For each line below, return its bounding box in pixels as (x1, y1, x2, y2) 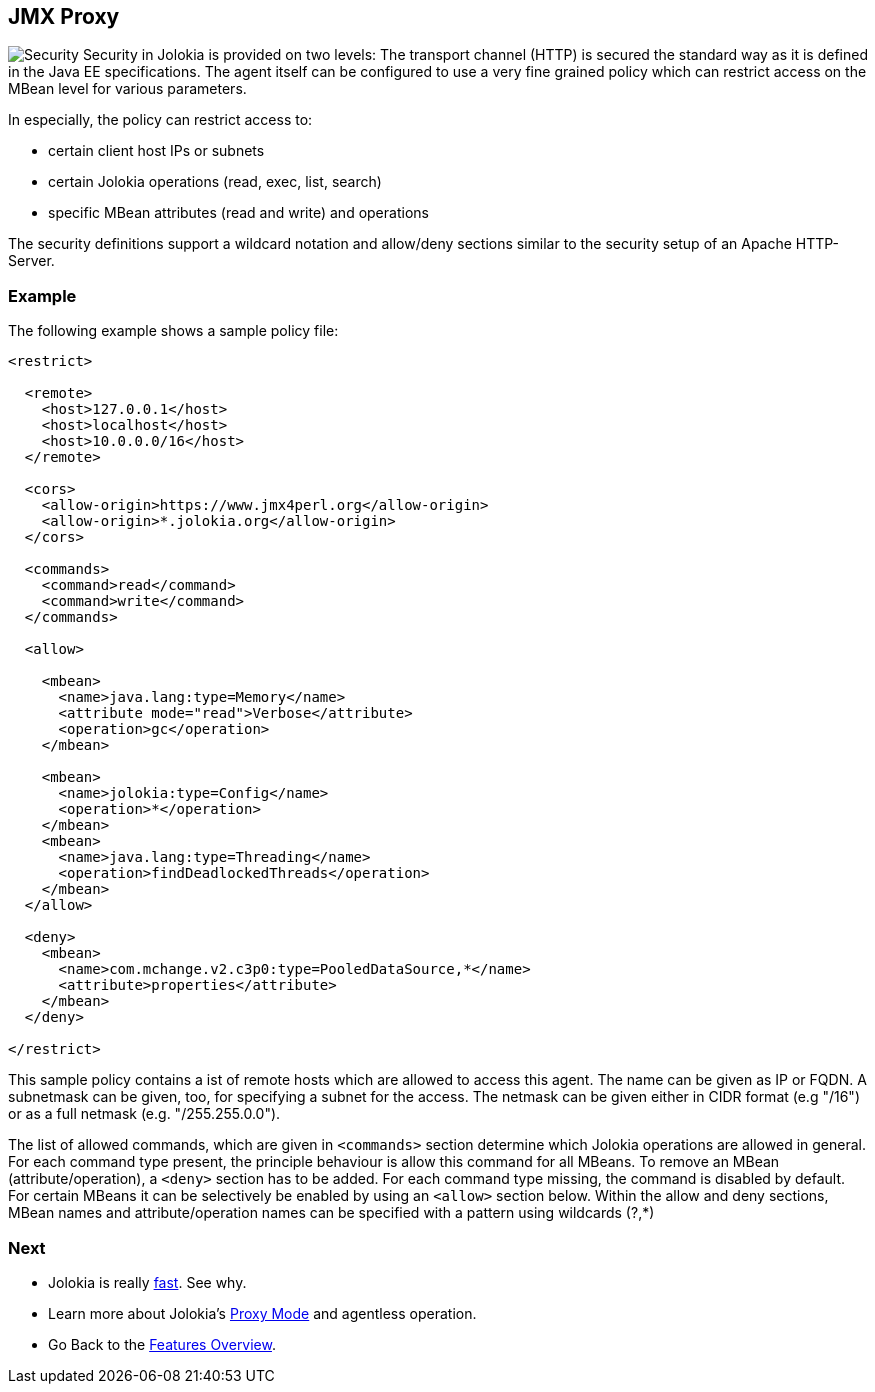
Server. (8, 252, 55, 270)
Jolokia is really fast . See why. (48, 1273, 247, 1291)
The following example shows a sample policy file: (8, 322, 339, 340)
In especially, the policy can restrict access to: (8, 111, 313, 129)
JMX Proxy (8, 4, 120, 29)
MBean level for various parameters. (8, 80, 247, 98)
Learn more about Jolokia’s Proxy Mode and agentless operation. (48, 1304, 477, 1322)
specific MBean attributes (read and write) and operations (48, 204, 429, 222)
